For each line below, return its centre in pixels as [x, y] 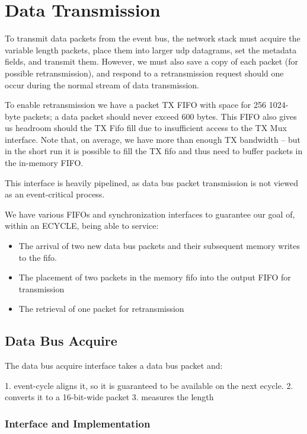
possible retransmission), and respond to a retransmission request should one [144, 73]
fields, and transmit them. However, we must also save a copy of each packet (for [152, 61]
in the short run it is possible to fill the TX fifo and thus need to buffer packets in [154, 151]
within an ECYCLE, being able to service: [82, 226]
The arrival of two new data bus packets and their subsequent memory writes [159, 246]
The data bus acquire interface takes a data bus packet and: [114, 366]
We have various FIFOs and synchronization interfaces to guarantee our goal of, [150, 214]
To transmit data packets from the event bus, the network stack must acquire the [153, 38]
